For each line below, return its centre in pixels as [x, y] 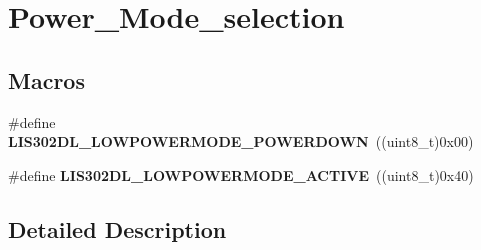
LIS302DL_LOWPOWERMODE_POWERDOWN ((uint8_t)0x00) [241, 141]
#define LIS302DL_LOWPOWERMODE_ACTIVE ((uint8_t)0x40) [241, 174]
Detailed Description [117, 228]
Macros [46, 79]
